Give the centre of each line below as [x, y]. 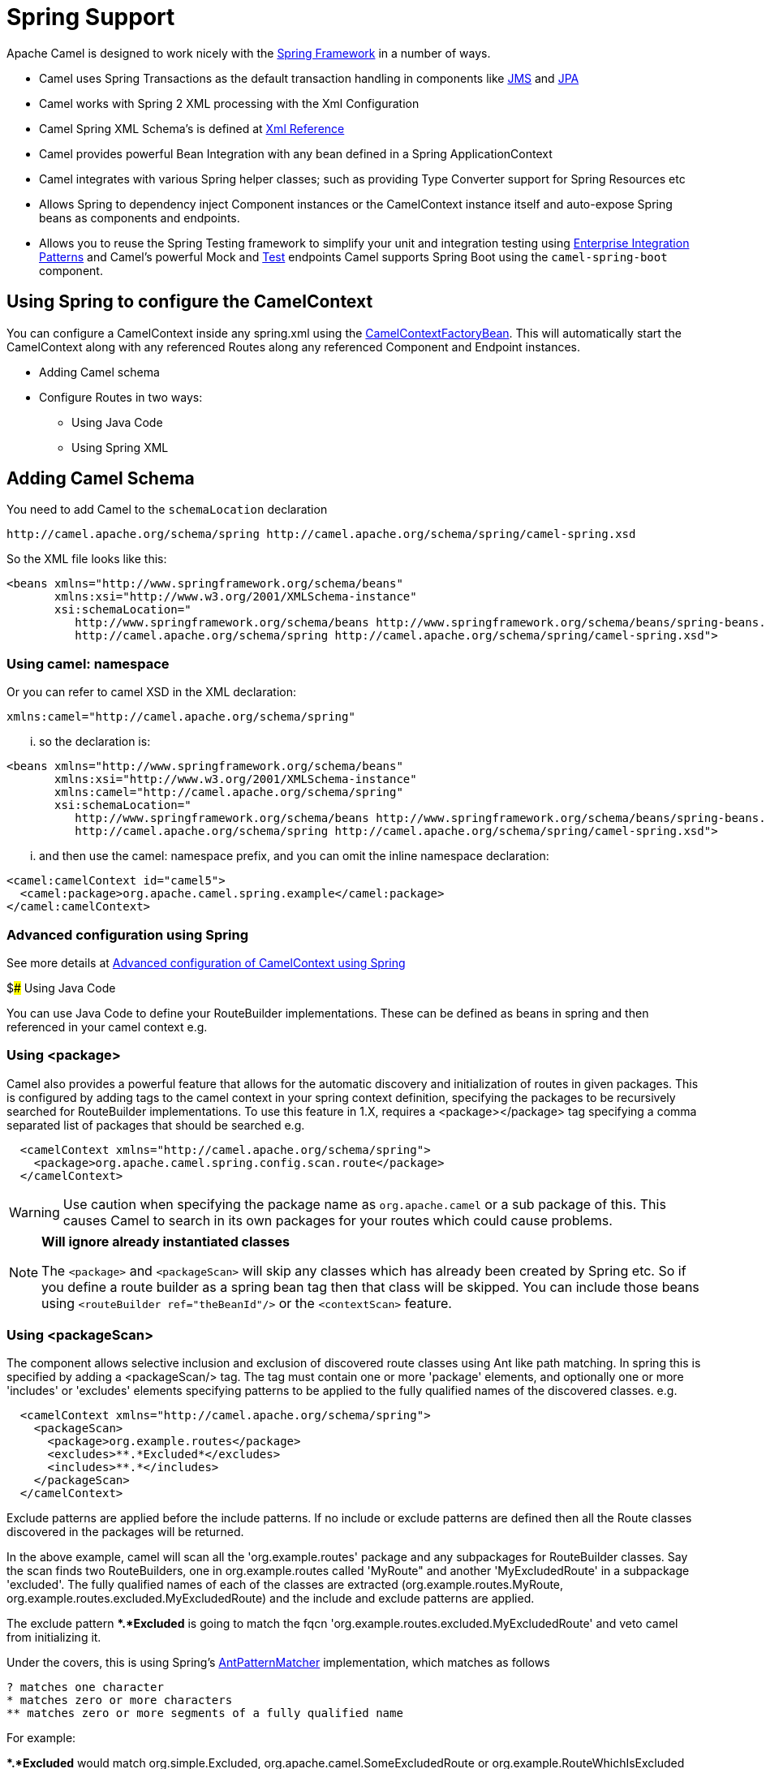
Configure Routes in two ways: [121, 397]
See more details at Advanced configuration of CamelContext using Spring [206, 962]
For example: [41, 1738]
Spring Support [91, 17]
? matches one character [85, 1687]
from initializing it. [54, 1638]
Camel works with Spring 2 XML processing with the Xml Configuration [229, 103]
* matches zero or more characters [120, 1700]
